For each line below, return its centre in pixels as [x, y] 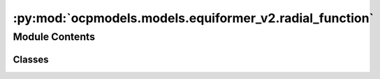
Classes [31, 59]
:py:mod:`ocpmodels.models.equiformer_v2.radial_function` [193, 18]
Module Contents [54, 37]
